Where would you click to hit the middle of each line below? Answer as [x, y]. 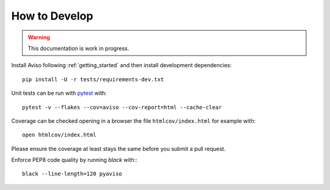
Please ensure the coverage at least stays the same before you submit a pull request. [119, 148]
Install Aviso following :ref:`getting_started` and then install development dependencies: [122, 65]
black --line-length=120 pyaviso [72, 174]
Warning [39, 37]
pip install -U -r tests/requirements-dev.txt [93, 79]
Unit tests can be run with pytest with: [59, 93]
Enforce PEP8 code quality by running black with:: [74, 160]
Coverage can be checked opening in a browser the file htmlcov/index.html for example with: [134, 121]
